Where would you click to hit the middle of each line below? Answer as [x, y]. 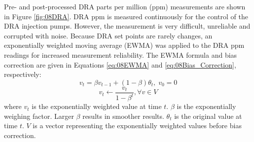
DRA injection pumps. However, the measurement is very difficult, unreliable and [127, 26]
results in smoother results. [123, 116]
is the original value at [208, 116]
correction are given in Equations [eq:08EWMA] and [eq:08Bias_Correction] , [120, 64]
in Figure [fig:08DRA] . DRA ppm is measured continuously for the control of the [126, 16]
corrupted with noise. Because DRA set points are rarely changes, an [108, 35]
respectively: [23, 74]
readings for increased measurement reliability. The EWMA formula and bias [121, 54]
